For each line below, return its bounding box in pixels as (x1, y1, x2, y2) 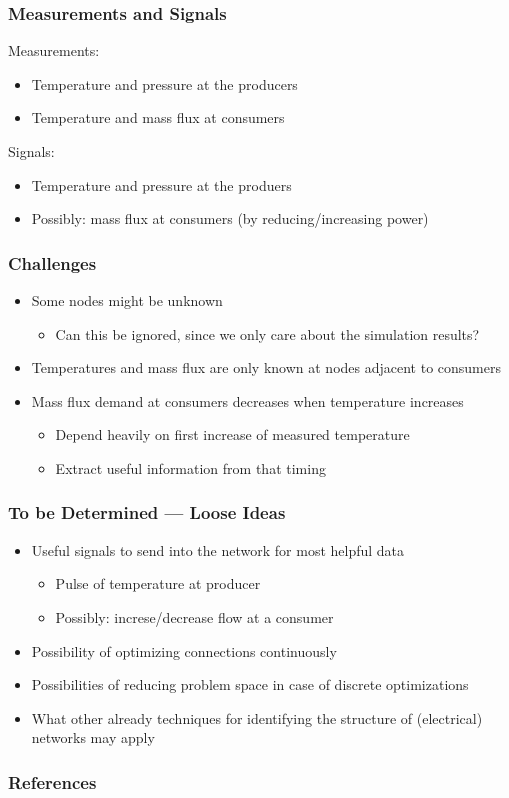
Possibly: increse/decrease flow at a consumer (55, 606, 334, 627)
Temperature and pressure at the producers (31, 73, 298, 94)
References (8, 769, 97, 794)
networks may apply (31, 727, 155, 748)
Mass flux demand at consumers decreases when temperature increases (31, 390, 464, 411)
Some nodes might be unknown (31, 290, 223, 310)
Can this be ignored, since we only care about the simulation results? (55, 323, 480, 344)
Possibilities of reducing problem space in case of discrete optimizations (31, 674, 469, 695)
